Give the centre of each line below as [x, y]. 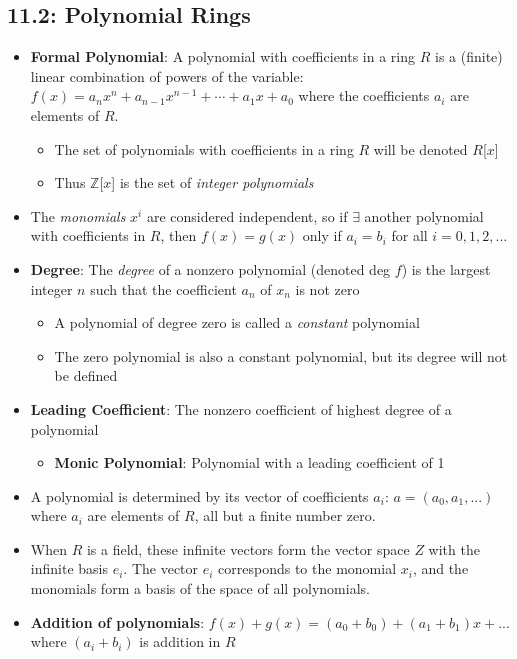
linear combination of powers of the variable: [167, 75]
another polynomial [424, 215]
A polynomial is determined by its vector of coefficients [199, 495]
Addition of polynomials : [117, 621]
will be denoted [420, 148]
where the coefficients [364, 95]
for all [409, 235]
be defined [86, 375]
